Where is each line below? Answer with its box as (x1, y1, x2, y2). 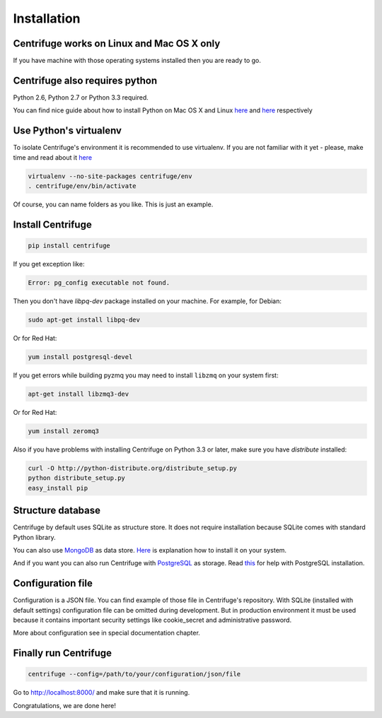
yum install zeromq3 (28, 427, 99, 435)
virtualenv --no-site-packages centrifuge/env (28, 172, 192, 180)
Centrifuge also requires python (13, 74, 158, 86)
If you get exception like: (13, 260, 85, 268)
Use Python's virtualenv (13, 124, 122, 137)
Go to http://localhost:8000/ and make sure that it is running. (13, 688, 190, 697)
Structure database (13, 505, 101, 517)
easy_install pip (28, 484, 88, 492)
